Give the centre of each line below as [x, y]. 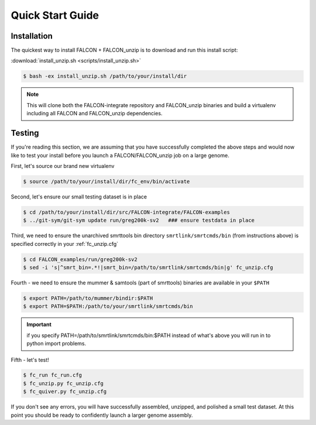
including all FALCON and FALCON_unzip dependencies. [95, 114]
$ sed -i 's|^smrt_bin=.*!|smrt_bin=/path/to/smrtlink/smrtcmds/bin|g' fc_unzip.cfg [148, 267]
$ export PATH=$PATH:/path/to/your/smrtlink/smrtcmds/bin [108, 306]
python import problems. [56, 344]
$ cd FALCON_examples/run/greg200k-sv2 [80, 259]
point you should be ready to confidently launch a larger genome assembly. [102, 415]
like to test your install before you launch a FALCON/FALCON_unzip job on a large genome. [120, 155]
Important [39, 324]
